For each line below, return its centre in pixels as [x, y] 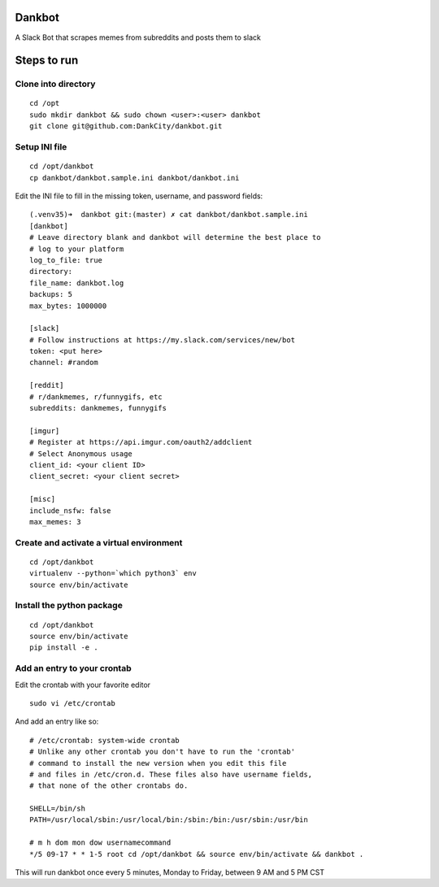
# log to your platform [77, 249]
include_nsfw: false [70, 511]
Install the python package [69, 606]
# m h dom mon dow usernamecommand [100, 843]
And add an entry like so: [57, 722]
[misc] [43, 499]
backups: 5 [51, 294]
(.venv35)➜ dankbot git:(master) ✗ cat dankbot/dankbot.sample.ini [169, 215]
